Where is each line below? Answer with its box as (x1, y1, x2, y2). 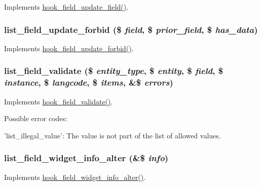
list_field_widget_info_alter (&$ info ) (4, 152, 169, 164)
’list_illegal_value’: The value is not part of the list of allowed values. (4, 130, 221, 140)
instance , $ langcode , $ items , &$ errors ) (4, 76, 173, 89)
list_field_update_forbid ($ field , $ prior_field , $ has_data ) (4, 23, 258, 35)
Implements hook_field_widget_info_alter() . (4, 171, 146, 182)
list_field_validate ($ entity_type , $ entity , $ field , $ (4, 64, 223, 77)
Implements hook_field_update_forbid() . (4, 43, 134, 53)
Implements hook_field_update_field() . (4, 2, 129, 12)
